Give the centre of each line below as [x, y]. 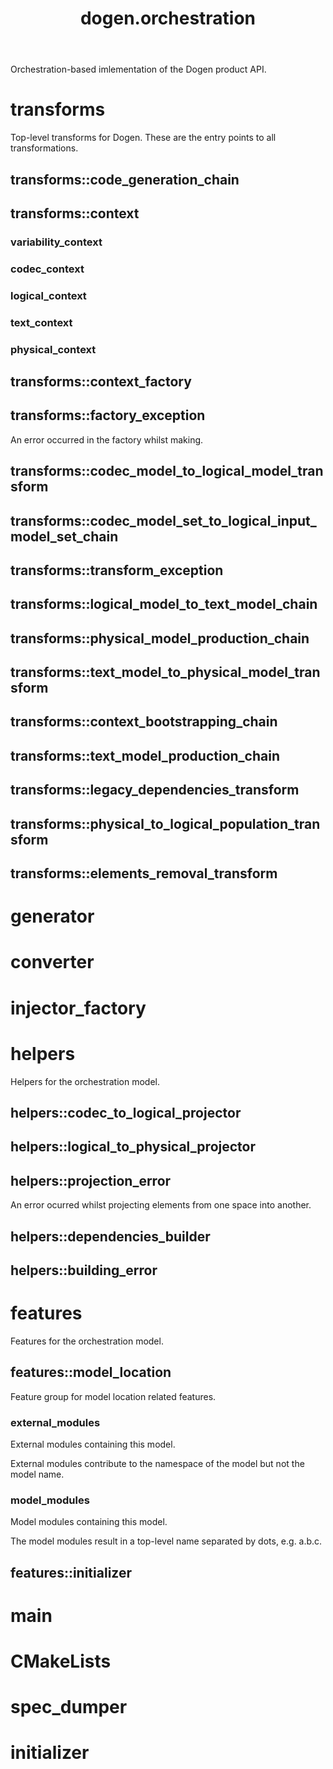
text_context [41, 322]
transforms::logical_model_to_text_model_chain [164, 604]
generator [52, 916]
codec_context [47, 269]
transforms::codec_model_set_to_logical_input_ [163, 520]
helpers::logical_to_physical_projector [133, 1147]
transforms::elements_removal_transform [144, 873]
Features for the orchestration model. [87, 1341]
